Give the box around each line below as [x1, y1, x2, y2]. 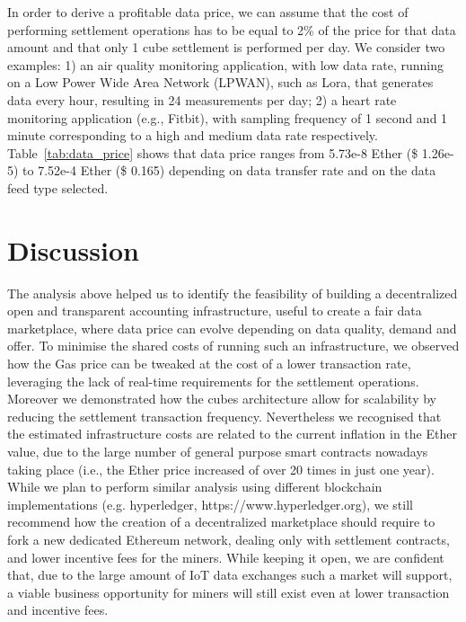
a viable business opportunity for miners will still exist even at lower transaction [7, 582, 450, 601]
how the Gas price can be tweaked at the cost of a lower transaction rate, [7, 354, 411, 373]
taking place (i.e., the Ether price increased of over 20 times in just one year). [7, 459, 435, 478]
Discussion [7, 231, 139, 268]
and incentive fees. [7, 600, 109, 619]
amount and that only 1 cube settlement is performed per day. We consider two [7, 38, 445, 57]
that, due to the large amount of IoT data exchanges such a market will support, [7, 565, 453, 584]
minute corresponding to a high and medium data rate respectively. [7, 126, 378, 145]
